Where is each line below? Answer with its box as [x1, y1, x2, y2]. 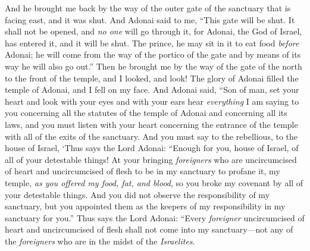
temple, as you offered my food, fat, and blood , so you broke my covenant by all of [5, 176, 303, 189]
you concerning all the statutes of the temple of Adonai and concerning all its [5, 106, 287, 119]
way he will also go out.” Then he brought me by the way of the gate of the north [5, 59, 302, 72]
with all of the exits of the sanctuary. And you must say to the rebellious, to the [5, 130, 298, 142]
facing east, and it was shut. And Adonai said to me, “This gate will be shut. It [5, 13, 295, 26]
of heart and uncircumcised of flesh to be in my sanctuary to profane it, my [5, 165, 280, 177]
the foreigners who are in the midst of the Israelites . [5, 234, 195, 247]
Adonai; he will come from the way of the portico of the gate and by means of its [5, 48, 301, 61]
